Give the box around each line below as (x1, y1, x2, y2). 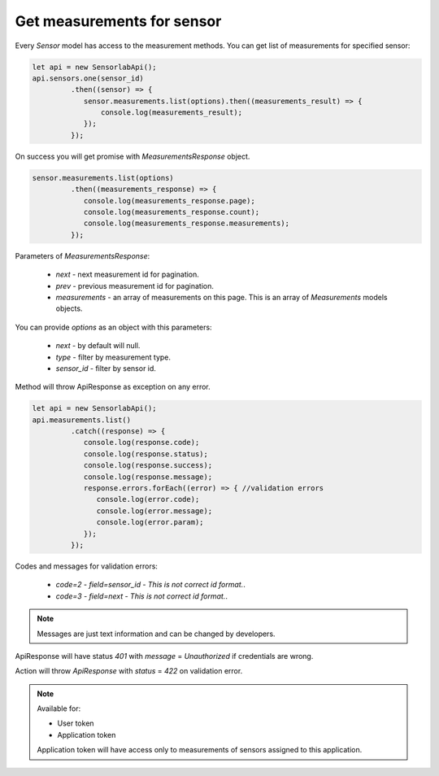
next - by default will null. (55, 341, 141, 351)
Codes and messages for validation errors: (15, 561, 159, 571)
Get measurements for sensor (15, 12, 222, 30)
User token (57, 718, 94, 728)
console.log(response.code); (83, 438, 200, 447)
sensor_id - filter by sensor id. (55, 363, 156, 373)
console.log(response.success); (83, 460, 213, 470)
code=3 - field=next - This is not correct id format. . (55, 591, 228, 601)
